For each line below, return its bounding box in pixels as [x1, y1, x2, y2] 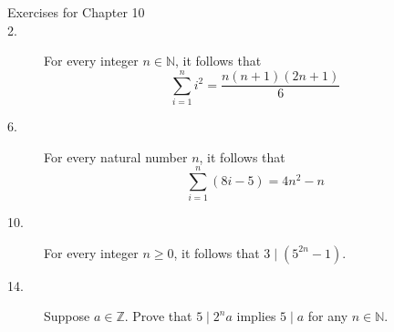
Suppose [44, 306, 90, 326]
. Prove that [124, 306, 192, 326]
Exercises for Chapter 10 [7, 3, 145, 21]
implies [236, 306, 276, 326]
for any [307, 306, 348, 326]
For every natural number [44, 147, 188, 166]
